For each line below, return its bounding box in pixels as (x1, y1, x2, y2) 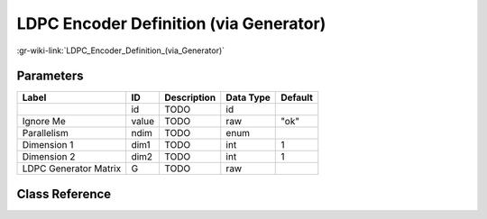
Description (163, 91, 216, 104)
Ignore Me (22, 115, 67, 128)
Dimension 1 (22, 139, 74, 151)
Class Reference (16, 186, 112, 202)
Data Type (225, 91, 271, 104)
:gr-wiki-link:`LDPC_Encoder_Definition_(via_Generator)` (16, 45, 225, 56)
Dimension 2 (22, 151, 76, 163)
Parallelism (22, 127, 69, 140)
